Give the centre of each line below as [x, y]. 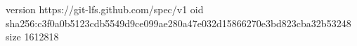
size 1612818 [32, 37]
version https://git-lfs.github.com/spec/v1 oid [105, 9]
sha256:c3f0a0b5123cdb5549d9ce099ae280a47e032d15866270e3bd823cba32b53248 [178, 23]
